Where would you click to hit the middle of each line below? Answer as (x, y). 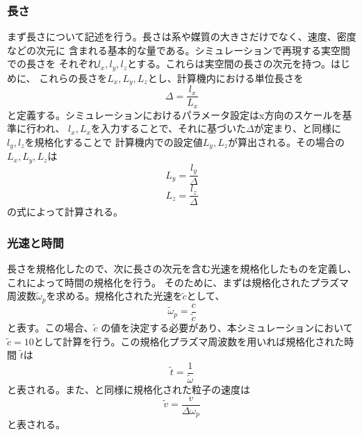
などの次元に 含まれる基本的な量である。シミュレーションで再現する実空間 (179, 50)
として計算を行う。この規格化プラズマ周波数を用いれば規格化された (189, 341)
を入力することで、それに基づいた (168, 128)
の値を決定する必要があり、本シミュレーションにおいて (227, 328)
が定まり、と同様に (298, 128)
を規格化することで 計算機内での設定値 (114, 142)
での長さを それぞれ (52, 64)
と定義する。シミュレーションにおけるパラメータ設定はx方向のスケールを (175, 114)
